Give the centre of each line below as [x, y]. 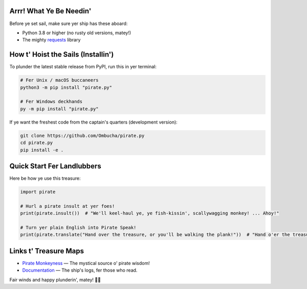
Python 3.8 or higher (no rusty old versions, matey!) [77, 33]
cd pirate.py [37, 143]
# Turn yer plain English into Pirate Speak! [78, 227]
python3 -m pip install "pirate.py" [66, 87]
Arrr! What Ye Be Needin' [50, 11]
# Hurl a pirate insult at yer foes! [68, 206]
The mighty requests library [51, 40]
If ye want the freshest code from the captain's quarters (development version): [93, 122]
